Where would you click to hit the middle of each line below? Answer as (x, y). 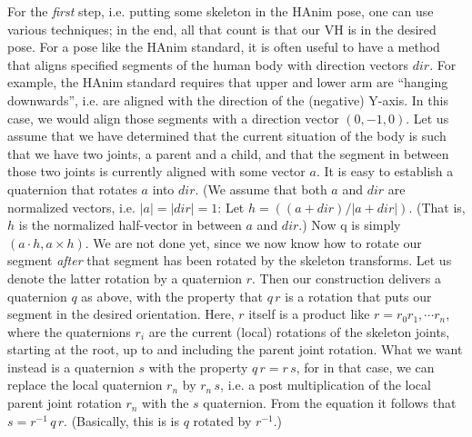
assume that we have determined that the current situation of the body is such (227, 136)
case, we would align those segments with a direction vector (173, 118)
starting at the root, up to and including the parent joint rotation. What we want (235, 349)
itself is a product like (309, 314)
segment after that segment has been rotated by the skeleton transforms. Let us (230, 260)
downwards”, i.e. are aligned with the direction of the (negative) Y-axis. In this (228, 99)
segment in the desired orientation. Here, (121, 314)
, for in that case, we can (365, 367)
